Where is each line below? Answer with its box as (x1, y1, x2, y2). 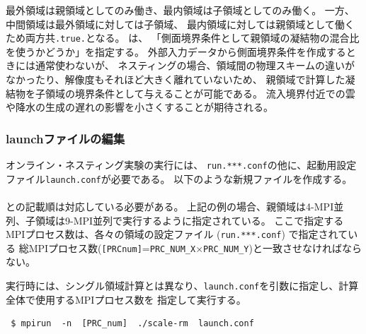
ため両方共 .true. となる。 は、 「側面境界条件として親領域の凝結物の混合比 (6, 30, 360, 45)
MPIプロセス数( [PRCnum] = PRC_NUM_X (28, 240, 196, 255)
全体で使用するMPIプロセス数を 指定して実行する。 (6, 292, 246, 306)
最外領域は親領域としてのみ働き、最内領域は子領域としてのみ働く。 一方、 (6, 3, 355, 17)
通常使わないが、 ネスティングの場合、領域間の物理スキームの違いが (35, 58, 355, 73)
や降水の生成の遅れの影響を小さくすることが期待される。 (6, 100, 273, 114)
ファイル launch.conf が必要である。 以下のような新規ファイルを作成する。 (6, 171, 353, 186)
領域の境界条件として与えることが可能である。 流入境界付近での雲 (45, 85, 355, 100)
